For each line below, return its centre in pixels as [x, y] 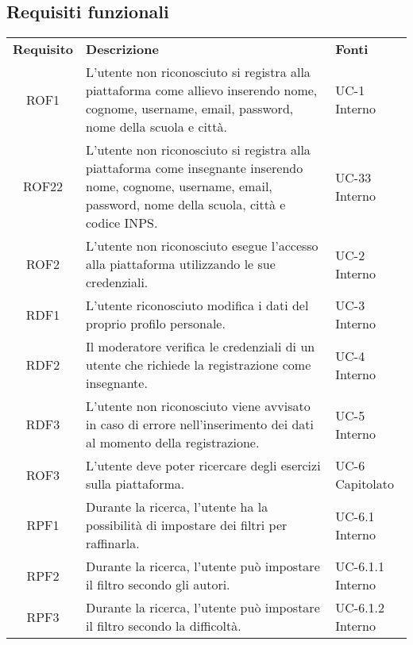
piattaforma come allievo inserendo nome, [202, 90]
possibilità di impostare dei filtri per [187, 525]
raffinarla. [113, 543]
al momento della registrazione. [173, 443]
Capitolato [365, 484]
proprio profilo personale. [156, 324]
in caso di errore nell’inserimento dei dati [200, 424]
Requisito [43, 49]
